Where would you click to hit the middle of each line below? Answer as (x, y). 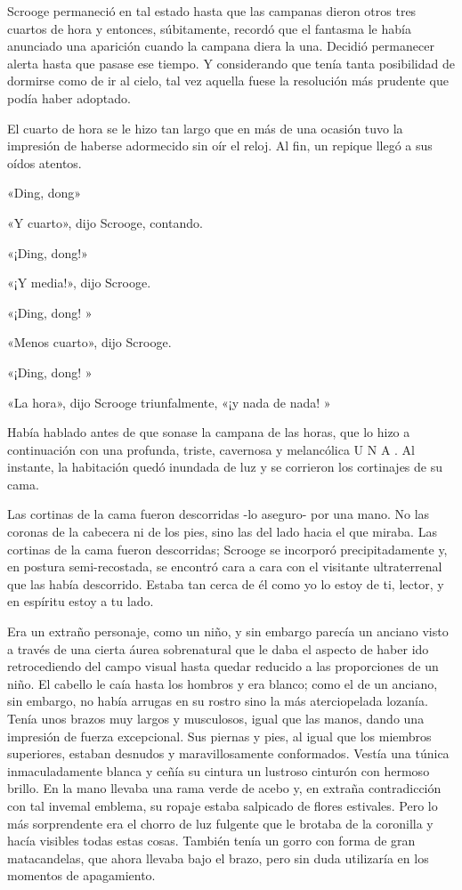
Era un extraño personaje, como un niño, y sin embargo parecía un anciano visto (228, 631)
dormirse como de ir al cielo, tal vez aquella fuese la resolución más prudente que (228, 81)
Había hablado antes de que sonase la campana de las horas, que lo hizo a (209, 432)
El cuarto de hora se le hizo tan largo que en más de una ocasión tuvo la (205, 128)
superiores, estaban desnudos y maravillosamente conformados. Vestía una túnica (228, 753)
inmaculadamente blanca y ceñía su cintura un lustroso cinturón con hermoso (219, 770)
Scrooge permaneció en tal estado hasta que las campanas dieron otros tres (212, 11)
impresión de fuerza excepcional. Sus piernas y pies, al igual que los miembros (219, 736)
